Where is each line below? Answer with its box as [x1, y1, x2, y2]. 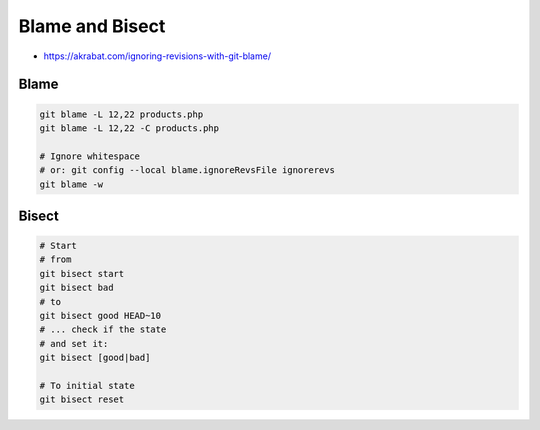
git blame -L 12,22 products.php [39, 108, 204, 120]
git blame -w [39, 178, 104, 190]
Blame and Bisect [18, 15, 166, 37]
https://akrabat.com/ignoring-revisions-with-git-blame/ [43, 50, 272, 62]
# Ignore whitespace [39, 150, 140, 162]
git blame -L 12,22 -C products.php [39, 122, 220, 134]
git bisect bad [39, 282, 114, 294]
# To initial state [39, 380, 135, 391]
